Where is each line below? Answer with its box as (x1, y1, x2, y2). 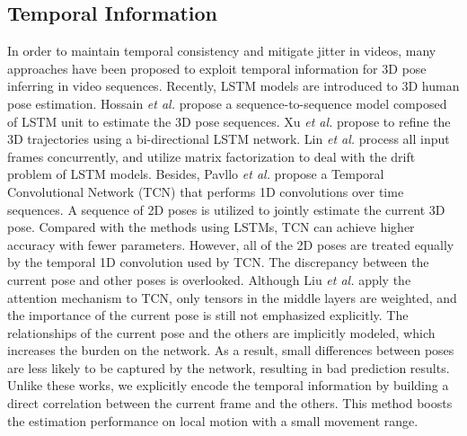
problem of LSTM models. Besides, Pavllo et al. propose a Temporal (7, 165, 384, 183)
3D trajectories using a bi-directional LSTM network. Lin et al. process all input (7, 129, 450, 148)
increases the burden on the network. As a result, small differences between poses (7, 341, 454, 360)
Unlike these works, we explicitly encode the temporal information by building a (7, 376, 449, 395)
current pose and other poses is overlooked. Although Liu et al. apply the (7, 270, 411, 289)
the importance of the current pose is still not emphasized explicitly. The (7, 306, 409, 325)
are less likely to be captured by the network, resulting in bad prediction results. (7, 358, 450, 377)
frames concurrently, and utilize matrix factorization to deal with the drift (7, 147, 416, 165)
